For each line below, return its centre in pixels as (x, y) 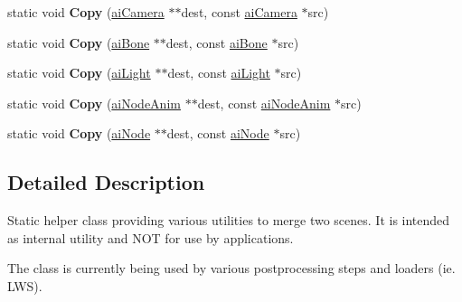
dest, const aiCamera (239, 12)
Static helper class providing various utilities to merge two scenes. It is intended (229, 220)
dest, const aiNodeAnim (264, 103)
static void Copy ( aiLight (79, 73)
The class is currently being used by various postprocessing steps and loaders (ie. (231, 268)
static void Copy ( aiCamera (86, 12)
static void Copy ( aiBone (79, 42)
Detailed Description (106, 182)
